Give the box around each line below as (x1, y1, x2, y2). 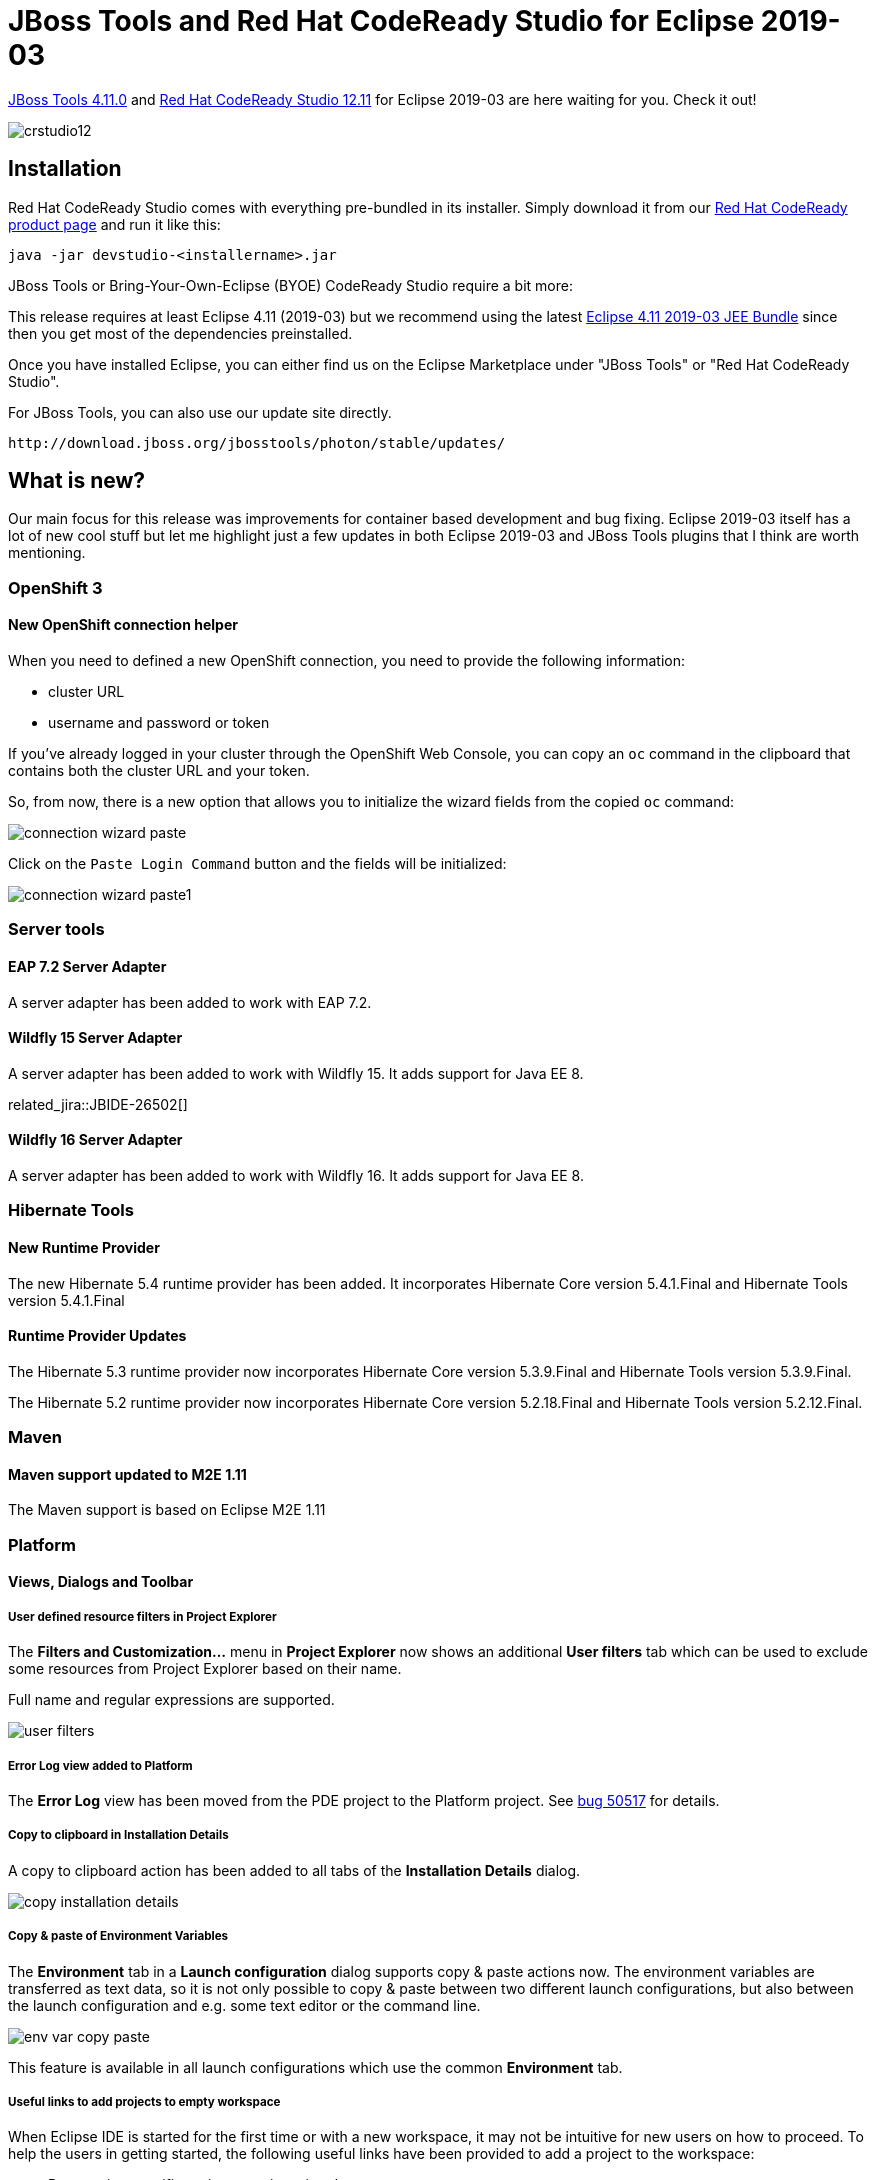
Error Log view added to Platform (8, 1758, 193, 1773)
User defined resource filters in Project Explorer (8, 1609, 277, 1624)
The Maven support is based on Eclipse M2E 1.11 (8, 1501, 326, 1519)
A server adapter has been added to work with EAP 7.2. (8, 993, 372, 1011)
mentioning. (8, 544, 86, 562)
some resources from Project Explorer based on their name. (8, 1660, 402, 1678)
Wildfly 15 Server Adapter (8, 1029, 183, 1047)
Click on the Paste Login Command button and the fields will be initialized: (8, 855, 507, 873)
